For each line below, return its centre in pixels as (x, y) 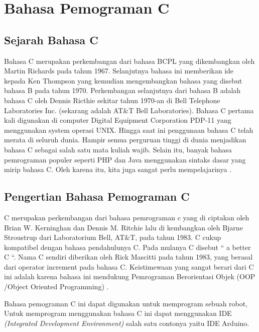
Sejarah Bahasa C (51, 39)
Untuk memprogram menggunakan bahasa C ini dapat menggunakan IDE (118, 313)
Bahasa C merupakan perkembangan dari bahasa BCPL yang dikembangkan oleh (129, 61)
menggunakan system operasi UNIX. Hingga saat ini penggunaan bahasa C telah (129, 130)
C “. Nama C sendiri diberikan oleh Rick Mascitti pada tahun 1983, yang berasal (128, 257)
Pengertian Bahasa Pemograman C (97, 196)
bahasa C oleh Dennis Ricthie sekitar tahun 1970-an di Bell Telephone (112, 100)
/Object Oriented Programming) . (56, 286)
